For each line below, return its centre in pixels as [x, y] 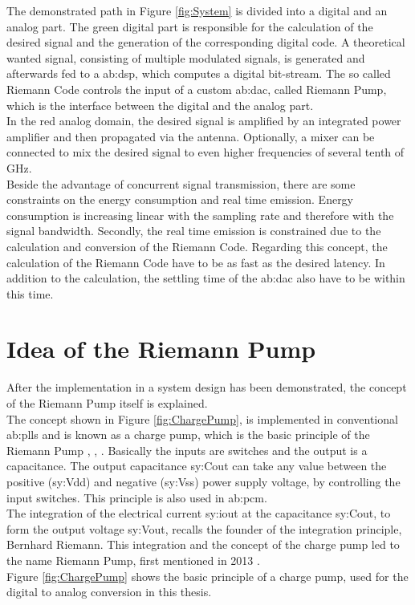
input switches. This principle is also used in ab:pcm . [137, 497]
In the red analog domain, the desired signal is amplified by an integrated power [204, 121]
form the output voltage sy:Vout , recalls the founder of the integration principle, [204, 528]
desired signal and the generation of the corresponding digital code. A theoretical [206, 42]
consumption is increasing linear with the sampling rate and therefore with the [200, 215]
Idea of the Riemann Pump [161, 349]
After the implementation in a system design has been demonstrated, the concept [207, 387]
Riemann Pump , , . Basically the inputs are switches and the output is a [187, 450]
